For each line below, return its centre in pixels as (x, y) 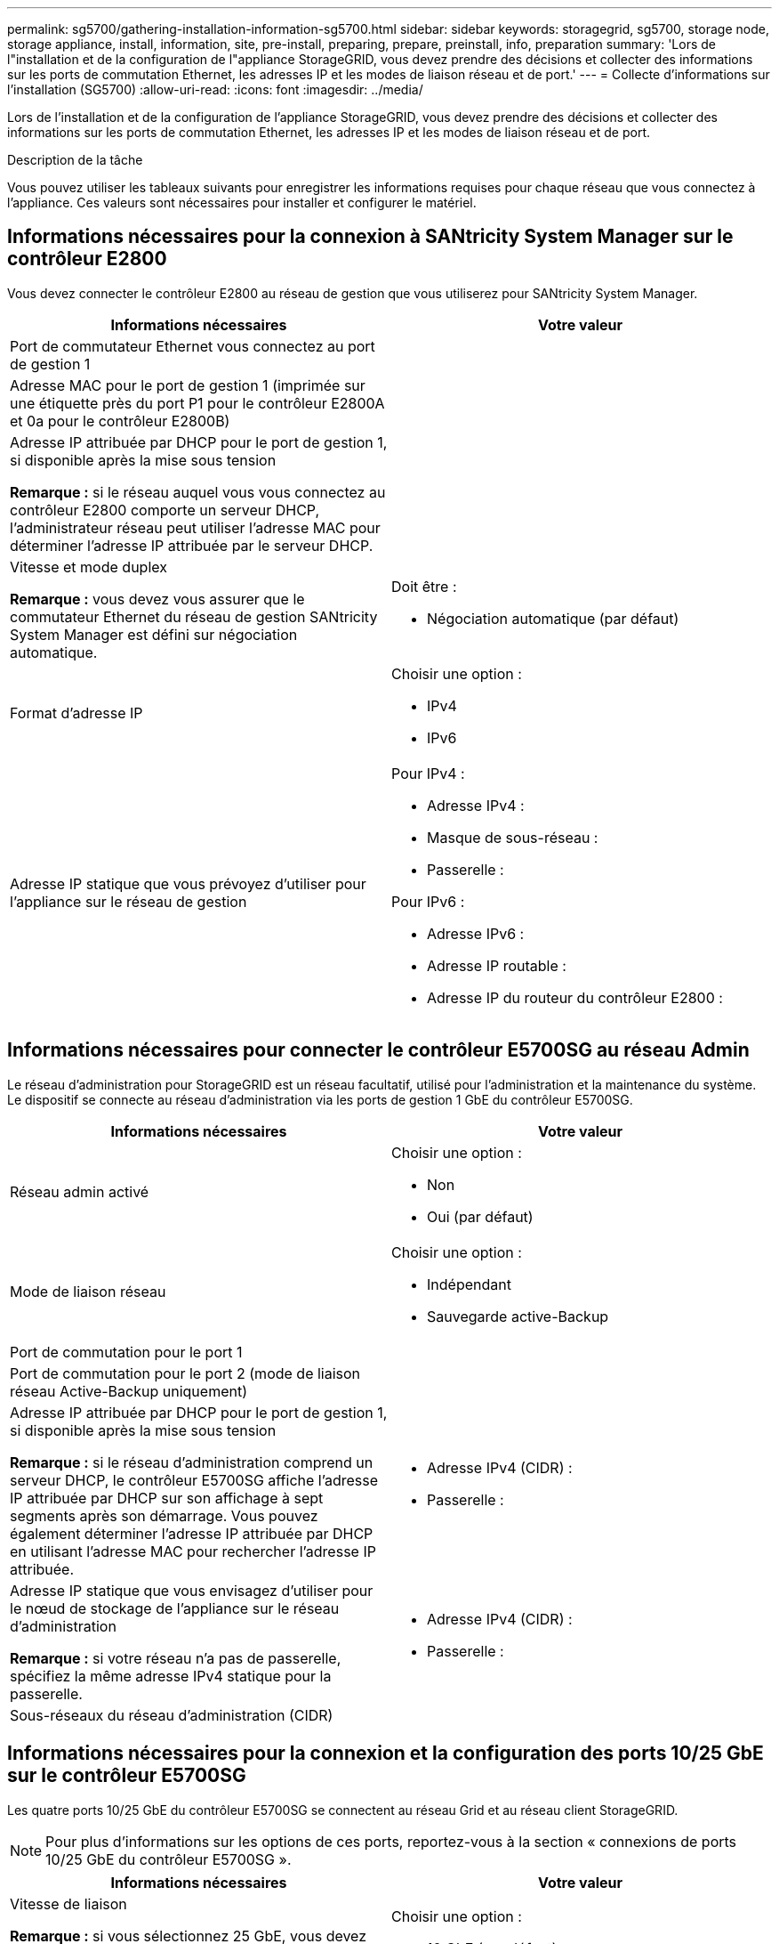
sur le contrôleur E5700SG (127, 1776)
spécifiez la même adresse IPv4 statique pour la (171, 1676)
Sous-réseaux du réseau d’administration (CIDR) (172, 1715)
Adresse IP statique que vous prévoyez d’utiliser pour (188, 883)
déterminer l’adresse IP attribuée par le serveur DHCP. (192, 545)
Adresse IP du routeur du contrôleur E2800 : (575, 997)
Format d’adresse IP (76, 713)
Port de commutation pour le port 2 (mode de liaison (185, 1373)
